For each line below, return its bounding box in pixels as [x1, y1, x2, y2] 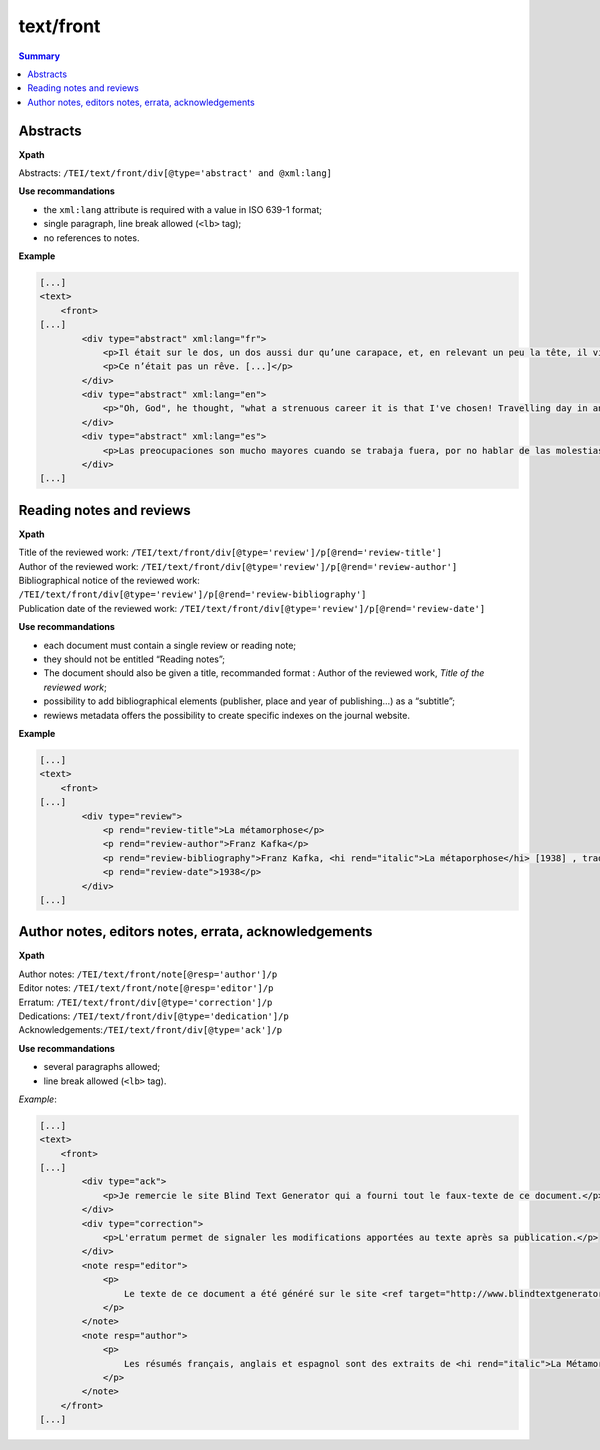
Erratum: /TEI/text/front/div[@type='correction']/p [18, 996, 273, 1008]
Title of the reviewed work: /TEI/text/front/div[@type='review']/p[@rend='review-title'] [18, 546, 442, 559]
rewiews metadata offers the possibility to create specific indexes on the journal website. [43, 709, 410, 721]
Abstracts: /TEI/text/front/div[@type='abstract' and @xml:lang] [18, 167, 333, 179]
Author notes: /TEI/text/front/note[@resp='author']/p [18, 968, 278, 980]
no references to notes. [43, 231, 140, 244]
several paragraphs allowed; [43, 1061, 161, 1073]
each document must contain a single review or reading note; [43, 639, 297, 651]
